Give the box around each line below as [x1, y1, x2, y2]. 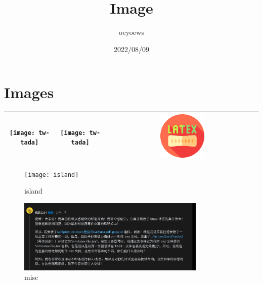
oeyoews [119, 27, 144, 37]
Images [4, 82, 54, 103]
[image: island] [24, 171, 79, 178]
